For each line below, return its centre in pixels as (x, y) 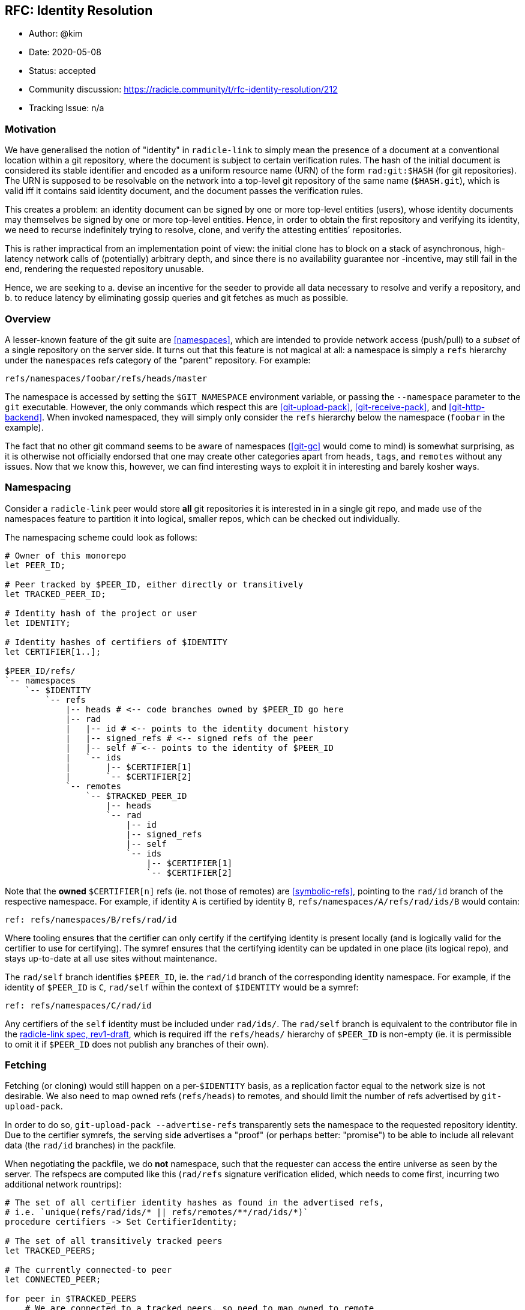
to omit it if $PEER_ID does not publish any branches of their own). (137, 1044)
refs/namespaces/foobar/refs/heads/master (106, 378)
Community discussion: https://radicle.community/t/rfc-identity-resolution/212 (183, 89)
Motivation (31, 129)
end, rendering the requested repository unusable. (104, 269)
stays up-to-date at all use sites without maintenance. (111, 958)
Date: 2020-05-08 (65, 52)
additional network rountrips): (63, 1184)
